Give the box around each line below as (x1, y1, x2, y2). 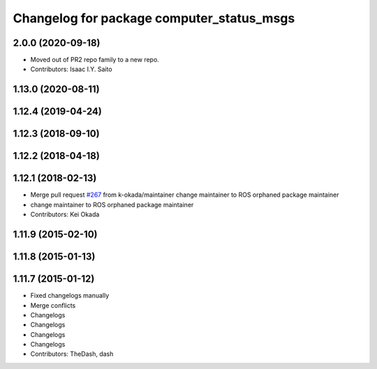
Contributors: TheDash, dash (30, 349, 114, 359)
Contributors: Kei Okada (30, 210, 100, 219)
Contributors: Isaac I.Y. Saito (30, 65, 112, 73)
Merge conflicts (30, 301, 76, 310)
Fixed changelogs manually (30, 292, 110, 300)
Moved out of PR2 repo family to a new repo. (30, 56, 160, 64)
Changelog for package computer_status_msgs (13, 10, 295, 26)
